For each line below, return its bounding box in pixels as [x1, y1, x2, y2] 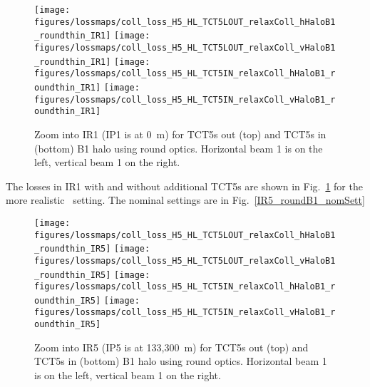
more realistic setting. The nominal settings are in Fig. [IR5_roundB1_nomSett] [6, 192, 365, 207]
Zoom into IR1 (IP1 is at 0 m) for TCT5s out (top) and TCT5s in [34, 126, 327, 141]
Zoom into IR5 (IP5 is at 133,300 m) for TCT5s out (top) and [34, 339, 309, 354]
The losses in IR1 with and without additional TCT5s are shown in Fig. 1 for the [6, 178, 363, 193]
